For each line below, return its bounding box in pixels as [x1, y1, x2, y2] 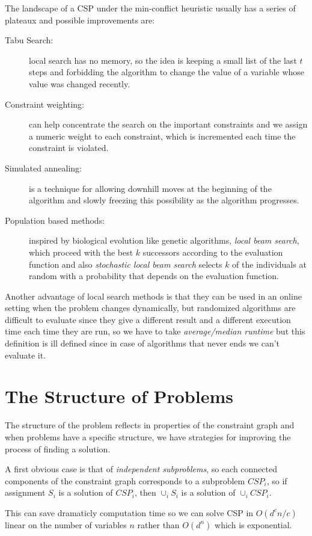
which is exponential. [215, 518, 292, 531]
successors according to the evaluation [142, 245, 283, 258]
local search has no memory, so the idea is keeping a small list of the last [29, 54, 297, 66]
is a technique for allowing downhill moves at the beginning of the [29, 182, 272, 194]
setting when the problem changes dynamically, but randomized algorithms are [5, 301, 296, 314]
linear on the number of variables [5, 518, 127, 531]
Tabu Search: [5, 34, 54, 46]
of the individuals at [232, 257, 307, 270]
